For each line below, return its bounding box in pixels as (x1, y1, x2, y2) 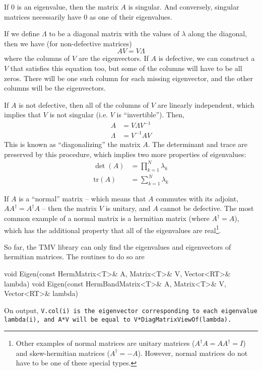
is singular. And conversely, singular (128, 2, 239, 12)
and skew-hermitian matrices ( (16, 347, 110, 358)
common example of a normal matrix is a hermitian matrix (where (4, 213, 210, 224)
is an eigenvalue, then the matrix (17, 2, 118, 12)
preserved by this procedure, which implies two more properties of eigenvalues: (4, 149, 246, 159)
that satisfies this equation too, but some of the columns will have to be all (10, 62, 242, 73)
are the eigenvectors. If (78, 53, 149, 63)
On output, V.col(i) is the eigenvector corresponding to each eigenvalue (4, 305, 257, 315)
